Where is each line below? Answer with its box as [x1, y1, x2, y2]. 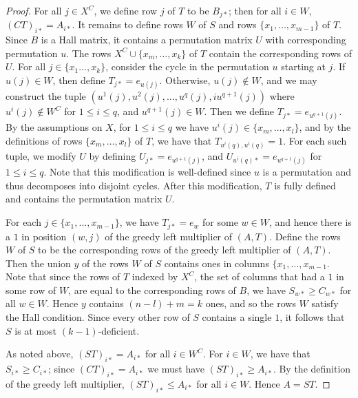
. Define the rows [269, 229, 341, 243]
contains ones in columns [164, 255, 269, 270]
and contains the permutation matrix [6, 191, 162, 206]
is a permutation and [262, 165, 352, 179]
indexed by [131, 269, 178, 284]
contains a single [202, 310, 272, 324]
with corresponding [265, 32, 346, 47]
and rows [218, 17, 257, 32]
